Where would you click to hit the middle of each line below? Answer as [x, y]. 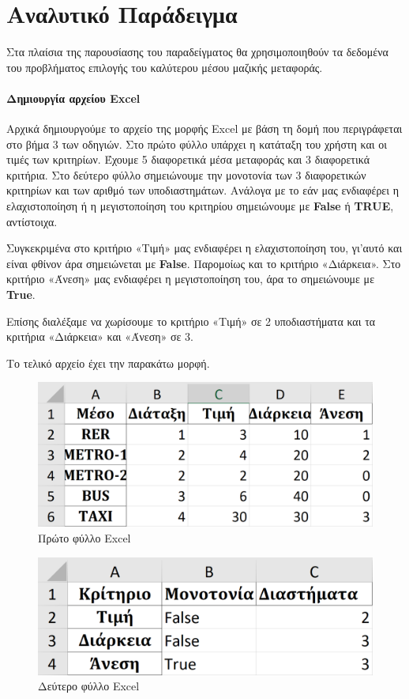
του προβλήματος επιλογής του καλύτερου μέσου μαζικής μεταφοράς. [165, 67]
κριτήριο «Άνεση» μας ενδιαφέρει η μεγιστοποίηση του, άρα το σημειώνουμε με [191, 279]
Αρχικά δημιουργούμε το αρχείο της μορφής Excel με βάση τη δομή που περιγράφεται [204, 128]
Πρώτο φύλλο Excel [84, 538]
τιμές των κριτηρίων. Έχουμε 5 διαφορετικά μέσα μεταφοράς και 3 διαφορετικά [188, 159]
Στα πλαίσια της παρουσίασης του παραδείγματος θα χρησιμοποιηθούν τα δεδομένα [197, 52]
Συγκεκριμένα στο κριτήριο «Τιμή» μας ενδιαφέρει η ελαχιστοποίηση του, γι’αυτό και [204, 248]
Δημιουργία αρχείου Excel [73, 98]
